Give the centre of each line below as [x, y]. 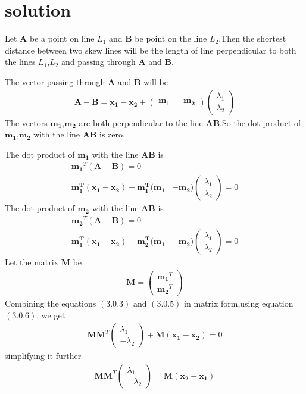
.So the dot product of [260, 122]
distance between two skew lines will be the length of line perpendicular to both [151, 50]
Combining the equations [51, 303]
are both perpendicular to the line [141, 122]
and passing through [99, 62]
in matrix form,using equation [239, 303]
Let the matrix [32, 262]
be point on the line [171, 38]
